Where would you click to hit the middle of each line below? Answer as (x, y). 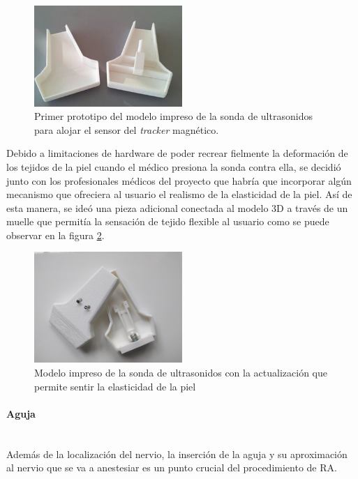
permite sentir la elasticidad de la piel (115, 386)
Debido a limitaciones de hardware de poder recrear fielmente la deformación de (177, 153)
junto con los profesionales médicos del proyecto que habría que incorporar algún (179, 180)
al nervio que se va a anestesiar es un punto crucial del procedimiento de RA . (172, 467)
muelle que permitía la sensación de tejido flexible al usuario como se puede (168, 221)
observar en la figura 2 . (55, 235)
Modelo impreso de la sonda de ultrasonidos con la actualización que (181, 373)
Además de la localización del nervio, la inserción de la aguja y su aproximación (177, 454)
